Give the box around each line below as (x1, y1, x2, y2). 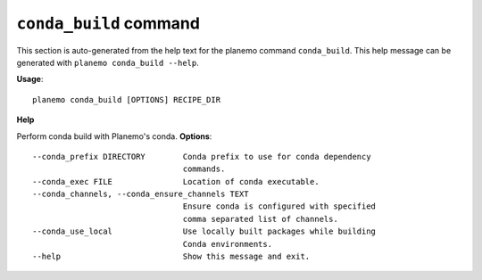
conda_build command (16, 13, 201, 33)
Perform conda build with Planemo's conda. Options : (16, 130, 212, 142)
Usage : (16, 74, 44, 85)
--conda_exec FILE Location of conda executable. (32, 177, 320, 186)
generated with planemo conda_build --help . (16, 57, 200, 68)
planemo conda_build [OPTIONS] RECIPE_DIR (32, 95, 221, 104)
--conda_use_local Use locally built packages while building (32, 226, 377, 236)
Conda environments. (182, 239, 272, 249)
